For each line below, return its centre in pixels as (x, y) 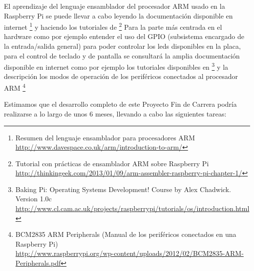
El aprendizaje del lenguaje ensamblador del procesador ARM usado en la (115, 6)
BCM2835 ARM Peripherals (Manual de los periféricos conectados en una (126, 234)
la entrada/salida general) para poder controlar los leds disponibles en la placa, (122, 46)
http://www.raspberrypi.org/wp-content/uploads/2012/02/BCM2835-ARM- (129, 253)
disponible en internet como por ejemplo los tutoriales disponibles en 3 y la (116, 66)
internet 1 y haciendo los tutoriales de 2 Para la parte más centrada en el (113, 26)
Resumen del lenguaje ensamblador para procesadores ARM (105, 137)
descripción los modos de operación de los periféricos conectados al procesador (121, 76)
